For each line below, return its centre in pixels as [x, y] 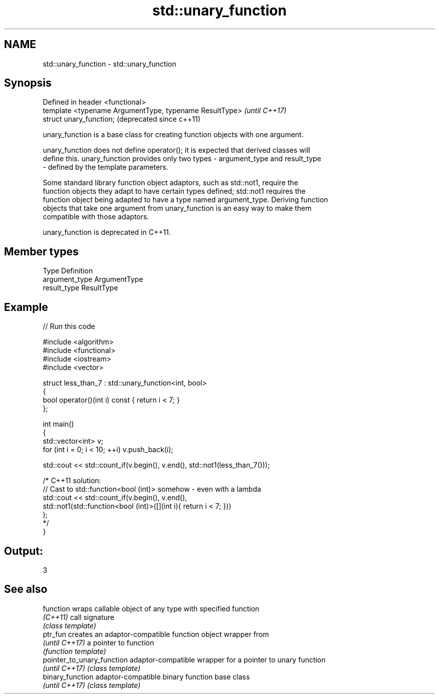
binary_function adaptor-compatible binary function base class [146, 676]
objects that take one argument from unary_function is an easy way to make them [177, 208]
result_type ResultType [80, 288]
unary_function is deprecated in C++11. [107, 232]
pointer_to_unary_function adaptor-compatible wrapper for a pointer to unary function [184, 659]
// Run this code [69, 326]
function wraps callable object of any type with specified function [151, 608]
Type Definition [68, 271]
